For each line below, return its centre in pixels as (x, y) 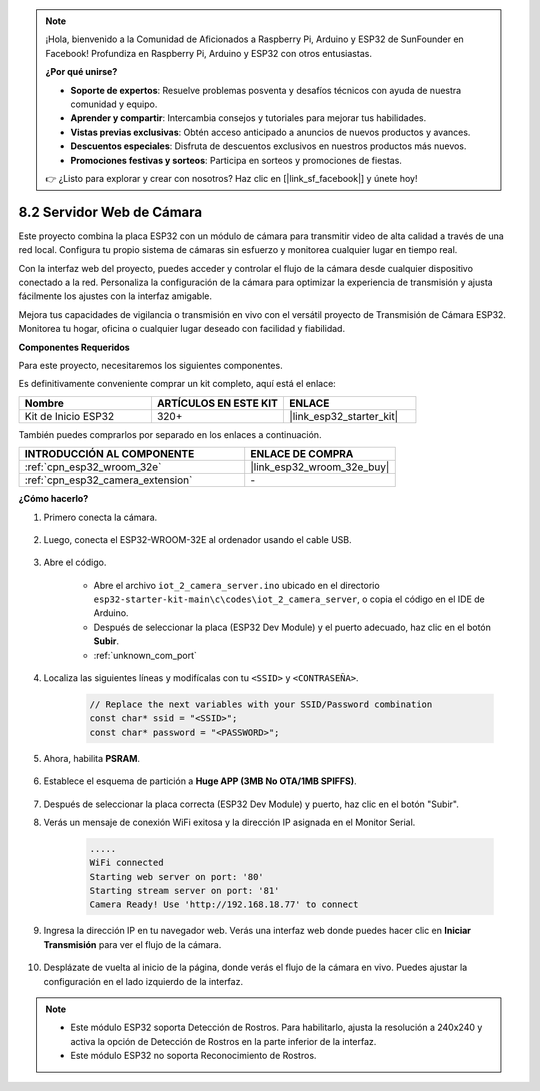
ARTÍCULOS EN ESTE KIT (217, 403)
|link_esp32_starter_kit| (344, 416)
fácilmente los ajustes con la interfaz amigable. (115, 296)
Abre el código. (75, 562)
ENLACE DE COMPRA (302, 454)
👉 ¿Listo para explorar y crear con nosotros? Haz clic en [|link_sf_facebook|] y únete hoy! (231, 178)
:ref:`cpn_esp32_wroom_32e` (93, 467)
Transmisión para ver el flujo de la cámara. (132, 944)
